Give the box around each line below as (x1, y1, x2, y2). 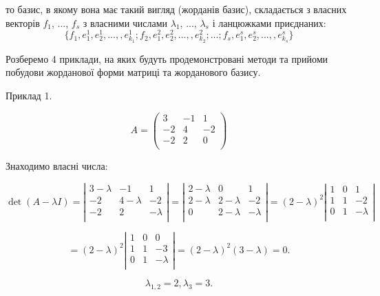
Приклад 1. (6, 88, 52, 103)
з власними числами (83, 15, 168, 30)
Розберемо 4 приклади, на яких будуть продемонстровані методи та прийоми (6, 51, 328, 66)
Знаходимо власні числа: (6, 158, 108, 172)
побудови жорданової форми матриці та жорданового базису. (6, 65, 261, 79)
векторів (6, 15, 40, 30)
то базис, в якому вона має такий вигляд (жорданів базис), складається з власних (6, 2, 347, 16)
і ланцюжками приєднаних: (212, 15, 326, 30)
